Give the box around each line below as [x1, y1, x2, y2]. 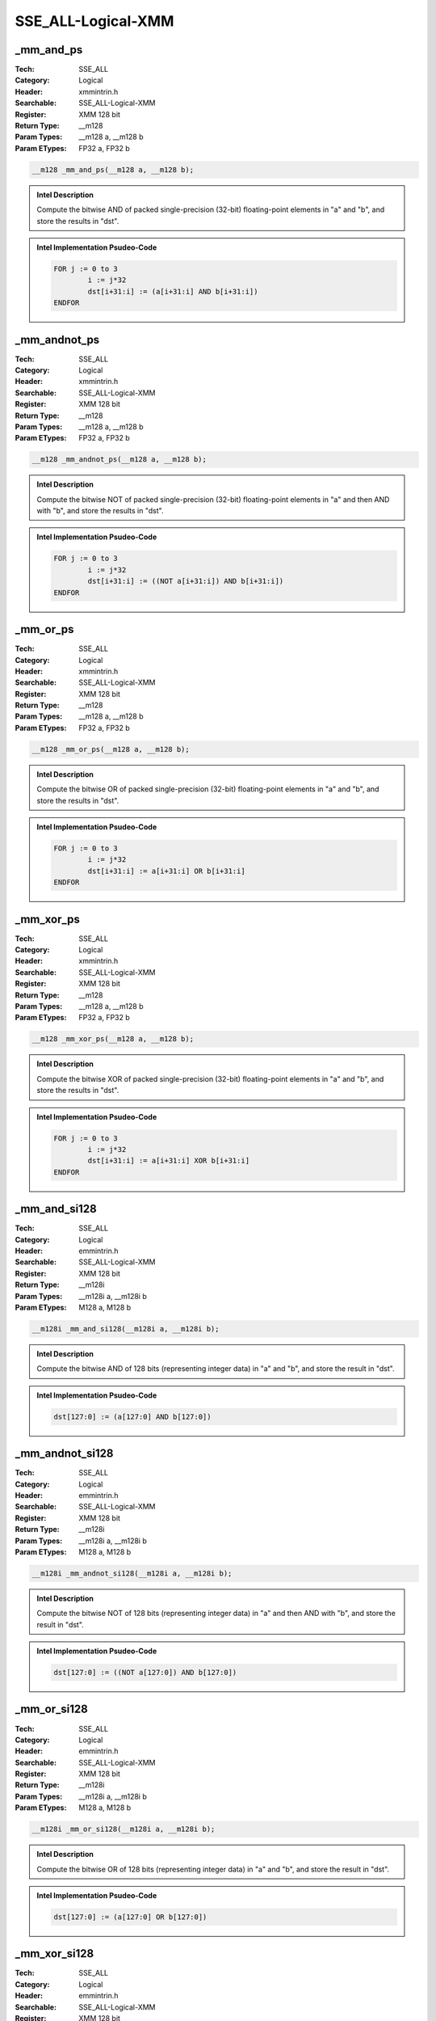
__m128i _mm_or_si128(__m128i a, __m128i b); [31, 1825, 216, 1834]
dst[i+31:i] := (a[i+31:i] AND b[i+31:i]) [87, 287, 258, 296]
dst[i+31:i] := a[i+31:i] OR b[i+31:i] [87, 866, 245, 875]
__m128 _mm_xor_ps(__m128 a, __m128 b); [31, 1035, 194, 1044]
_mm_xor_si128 [15, 1947, 94, 1960]
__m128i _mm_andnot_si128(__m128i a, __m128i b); [31, 1568, 233, 1578]
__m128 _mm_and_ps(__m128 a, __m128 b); [31, 165, 194, 174]
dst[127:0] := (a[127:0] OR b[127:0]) [53, 1912, 208, 1922]
